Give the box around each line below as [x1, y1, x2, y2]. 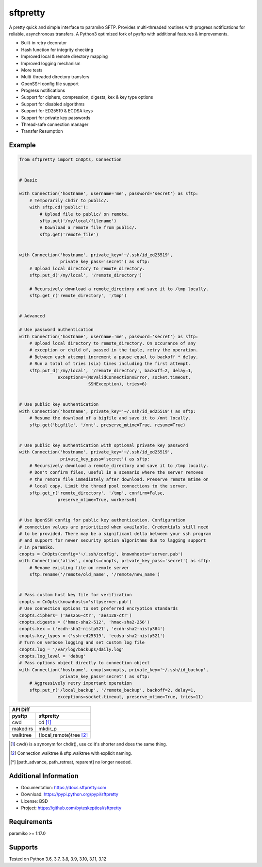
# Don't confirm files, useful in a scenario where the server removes [29, 469, 204, 475]
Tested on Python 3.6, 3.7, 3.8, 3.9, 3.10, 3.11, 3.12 [9, 856, 107, 862]
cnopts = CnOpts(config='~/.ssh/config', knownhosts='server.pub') [19, 552, 183, 557]
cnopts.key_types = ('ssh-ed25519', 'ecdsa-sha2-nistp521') [19, 633, 165, 639]
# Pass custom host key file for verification [19, 592, 132, 598]
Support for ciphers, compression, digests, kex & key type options [21, 94, 153, 100]
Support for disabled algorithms [21, 101, 85, 107]
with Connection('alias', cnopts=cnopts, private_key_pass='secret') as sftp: [19, 558, 211, 564]
